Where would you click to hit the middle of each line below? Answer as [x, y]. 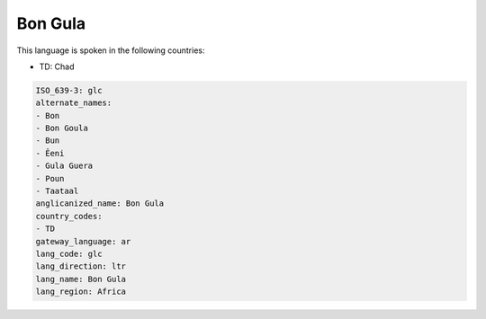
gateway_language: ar [83, 241]
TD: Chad [57, 66]
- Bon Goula [62, 128]
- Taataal [57, 191]
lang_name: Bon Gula [81, 279]
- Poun [50, 178]
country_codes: [69, 216]
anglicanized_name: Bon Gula [100, 204]
